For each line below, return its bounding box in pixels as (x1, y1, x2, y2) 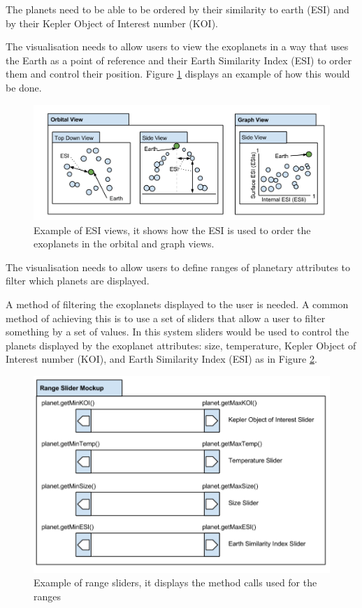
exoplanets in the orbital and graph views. (34, 236, 215, 251)
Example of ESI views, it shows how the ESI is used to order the (34, 222, 311, 237)
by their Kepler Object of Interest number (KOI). (6, 15, 218, 30)
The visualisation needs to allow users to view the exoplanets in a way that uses (6, 39, 349, 54)
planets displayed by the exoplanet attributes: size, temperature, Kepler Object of (6, 338, 356, 352)
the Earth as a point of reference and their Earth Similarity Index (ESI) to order (6, 52, 352, 67)
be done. (6, 80, 42, 94)
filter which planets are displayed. (6, 273, 150, 288)
